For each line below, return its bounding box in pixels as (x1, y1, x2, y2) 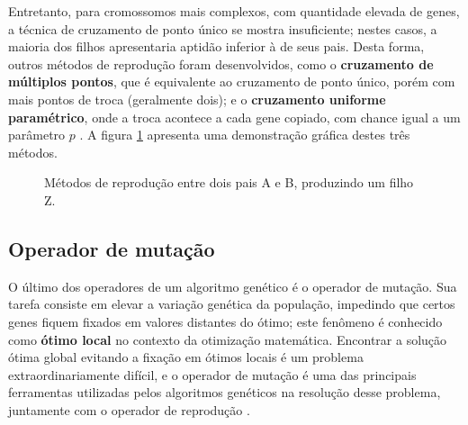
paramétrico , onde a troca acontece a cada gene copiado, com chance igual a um (8, 107, 461, 126)
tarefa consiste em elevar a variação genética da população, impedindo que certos (8, 294, 455, 313)
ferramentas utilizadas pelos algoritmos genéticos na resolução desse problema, (8, 383, 441, 402)
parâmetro (8, 125, 66, 144)
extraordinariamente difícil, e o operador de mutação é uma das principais (8, 365, 417, 384)
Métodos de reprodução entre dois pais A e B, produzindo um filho (44, 173, 414, 192)
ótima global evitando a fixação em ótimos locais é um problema (8, 348, 364, 366)
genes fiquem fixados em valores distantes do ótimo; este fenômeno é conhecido (8, 312, 443, 330)
